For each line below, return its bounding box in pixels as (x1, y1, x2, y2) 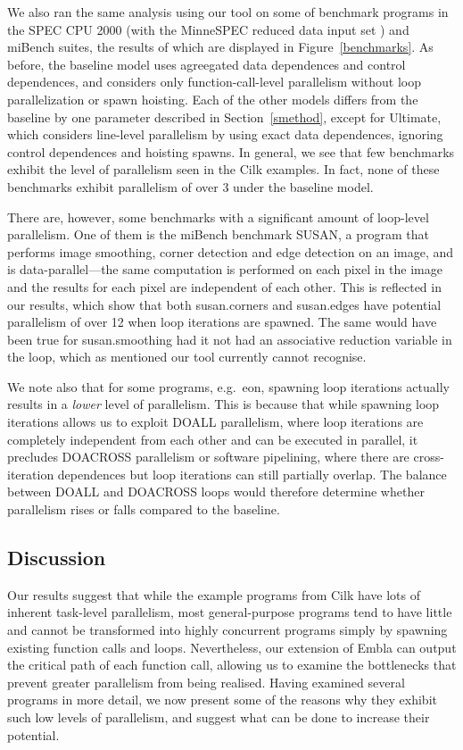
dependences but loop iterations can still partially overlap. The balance (57, 464, 447, 483)
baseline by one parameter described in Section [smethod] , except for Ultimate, (7, 107, 442, 126)
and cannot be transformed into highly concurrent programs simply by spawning (7, 621, 448, 639)
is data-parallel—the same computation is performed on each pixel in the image (7, 260, 442, 279)
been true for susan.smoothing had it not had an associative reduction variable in (7, 329, 452, 348)
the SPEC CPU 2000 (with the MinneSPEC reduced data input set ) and (7, 20, 409, 38)
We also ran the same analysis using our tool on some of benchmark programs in (7, 3, 449, 21)
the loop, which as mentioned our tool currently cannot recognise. (7, 347, 367, 366)
